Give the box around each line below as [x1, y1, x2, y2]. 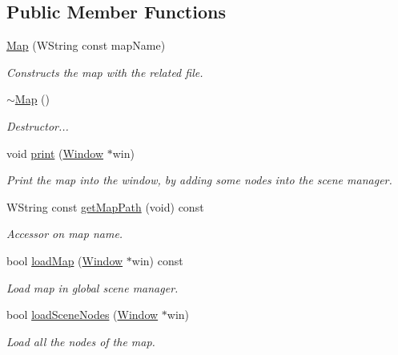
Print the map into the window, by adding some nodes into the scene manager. [6, 171, 392, 188]
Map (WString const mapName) [6, 37, 166, 54]
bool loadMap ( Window [6, 252, 123, 268]
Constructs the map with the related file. [6, 63, 203, 80]
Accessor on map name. [6, 225, 123, 242]
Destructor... [6, 117, 69, 134]
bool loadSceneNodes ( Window [6, 306, 159, 323]
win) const [131, 252, 183, 268]
